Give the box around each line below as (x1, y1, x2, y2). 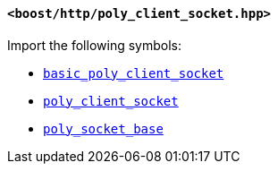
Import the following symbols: (7, 37, 181, 53)
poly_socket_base (43, 121, 164, 136)
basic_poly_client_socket (43, 65, 224, 81)
